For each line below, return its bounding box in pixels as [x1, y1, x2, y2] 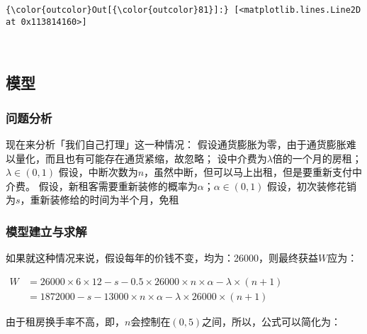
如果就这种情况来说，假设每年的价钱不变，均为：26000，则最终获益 [6, 250, 318, 265]
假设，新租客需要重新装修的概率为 [38, 178, 198, 193]
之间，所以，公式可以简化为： [202, 313, 341, 328]
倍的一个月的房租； [272, 150, 362, 165]
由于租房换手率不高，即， [6, 313, 125, 328]
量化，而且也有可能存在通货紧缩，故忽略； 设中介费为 [15, 150, 267, 165]
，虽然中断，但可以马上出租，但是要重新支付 [144, 165, 353, 179]
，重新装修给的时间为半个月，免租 [20, 192, 179, 207]
